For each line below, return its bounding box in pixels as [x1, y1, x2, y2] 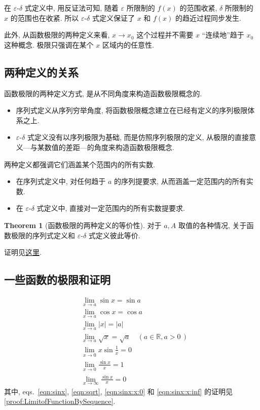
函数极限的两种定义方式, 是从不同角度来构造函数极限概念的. [4, 88, 202, 98]
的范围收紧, [179, 3, 217, 13]
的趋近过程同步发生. [175, 12, 241, 23]
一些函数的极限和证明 [4, 272, 110, 287]
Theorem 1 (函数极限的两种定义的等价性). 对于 [4, 219, 162, 230]
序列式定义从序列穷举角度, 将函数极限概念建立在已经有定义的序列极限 [16, 105, 248, 116]
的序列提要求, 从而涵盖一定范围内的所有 [114, 176, 246, 187]
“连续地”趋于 [202, 29, 244, 40]
